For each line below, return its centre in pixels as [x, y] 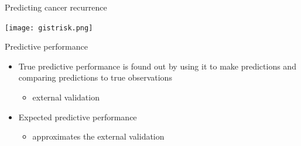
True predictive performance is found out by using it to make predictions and [157, 66]
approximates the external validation [98, 136]
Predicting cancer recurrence [56, 7]
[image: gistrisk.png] [49, 28]
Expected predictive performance [78, 117]
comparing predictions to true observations [95, 77]
